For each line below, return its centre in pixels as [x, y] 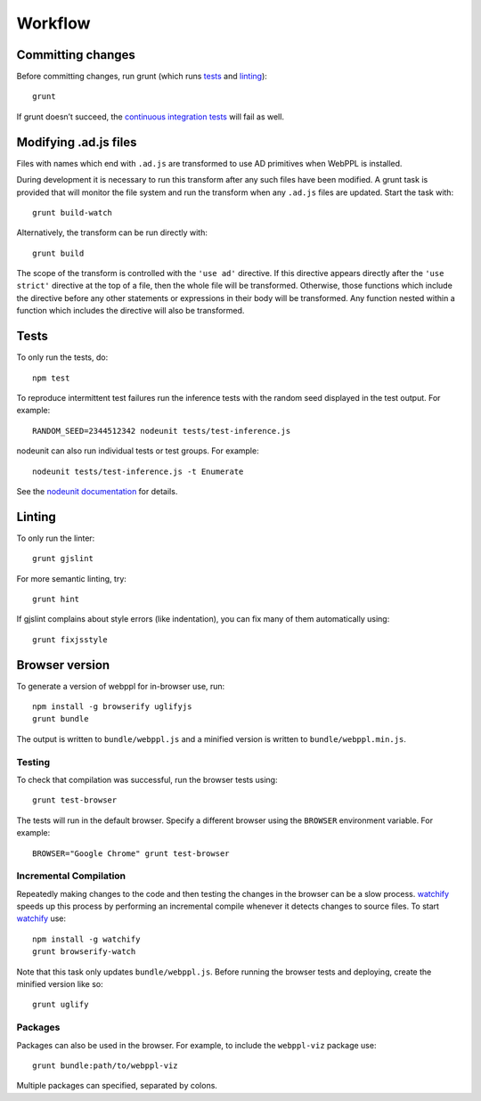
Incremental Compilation [71, 876]
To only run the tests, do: [62, 357]
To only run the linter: [56, 538]
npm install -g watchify [86, 939]
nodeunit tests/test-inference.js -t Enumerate [138, 471]
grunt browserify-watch [84, 952]
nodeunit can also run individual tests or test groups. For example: [138, 451]
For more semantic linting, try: [71, 578]
